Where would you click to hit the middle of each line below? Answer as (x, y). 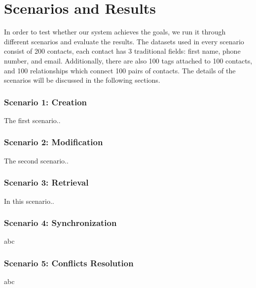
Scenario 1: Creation (46, 102)
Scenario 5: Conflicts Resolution (69, 263)
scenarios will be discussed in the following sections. (82, 80)
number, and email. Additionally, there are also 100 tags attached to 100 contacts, (128, 60)
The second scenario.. (36, 160)
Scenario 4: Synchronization (60, 223)
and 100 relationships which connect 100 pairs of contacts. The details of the (120, 70)
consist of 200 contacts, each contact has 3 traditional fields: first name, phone (122, 51)
